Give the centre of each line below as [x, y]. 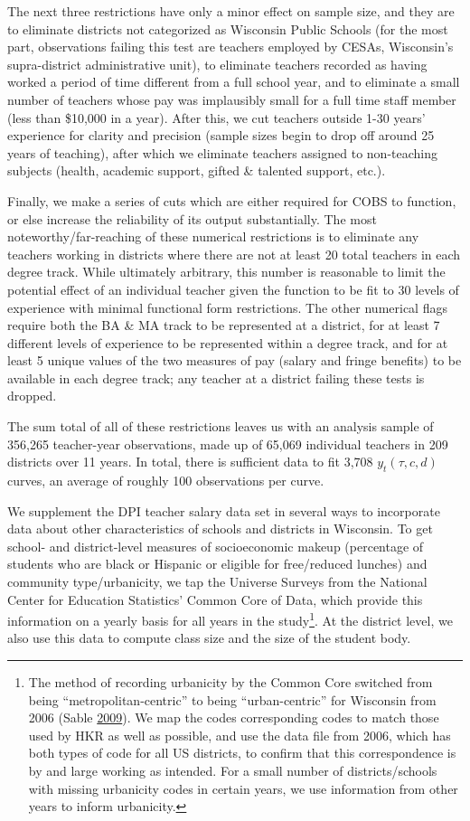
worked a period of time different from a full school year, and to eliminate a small [234, 82]
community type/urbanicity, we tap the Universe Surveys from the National [217, 582]
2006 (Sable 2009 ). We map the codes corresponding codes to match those [234, 717]
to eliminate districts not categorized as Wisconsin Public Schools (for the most [228, 28]
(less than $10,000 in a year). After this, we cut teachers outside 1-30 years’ [216, 117]
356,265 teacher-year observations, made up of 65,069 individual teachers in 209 [228, 444]
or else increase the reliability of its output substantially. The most [192, 218]
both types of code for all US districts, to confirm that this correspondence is [242, 753]
